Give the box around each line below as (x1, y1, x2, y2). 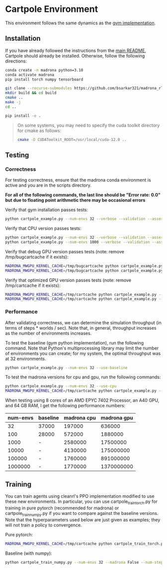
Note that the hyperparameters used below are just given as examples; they (5, 516, 161, 522)
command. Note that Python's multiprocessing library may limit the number (5, 345, 159, 351)
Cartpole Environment (5, 3, 98, 15)
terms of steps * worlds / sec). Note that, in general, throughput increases (5, 325, 157, 331)
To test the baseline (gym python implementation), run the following (5, 340, 144, 346)
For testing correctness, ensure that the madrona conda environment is (5, 177, 151, 183)
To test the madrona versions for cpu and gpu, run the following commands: (5, 374, 161, 380)
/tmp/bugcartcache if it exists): (5, 254, 69, 260)
